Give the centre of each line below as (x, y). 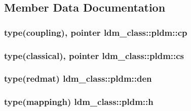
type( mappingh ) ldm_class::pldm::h (79, 102)
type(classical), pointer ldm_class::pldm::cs (94, 55)
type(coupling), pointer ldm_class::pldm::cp (96, 32)
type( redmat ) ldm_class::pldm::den (78, 78)
